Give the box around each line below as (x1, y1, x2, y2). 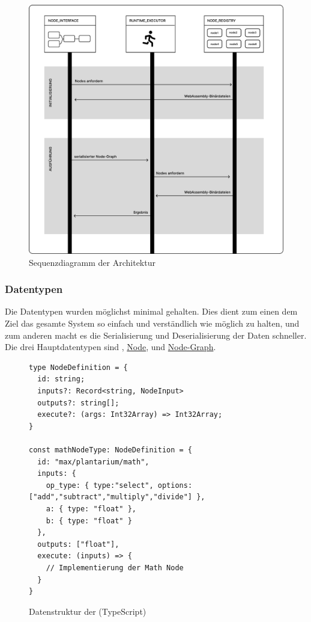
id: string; (37, 375, 85, 384)
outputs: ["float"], (37, 540, 119, 549)
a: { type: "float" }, (46, 504, 136, 513)
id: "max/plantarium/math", (37, 457, 149, 466)
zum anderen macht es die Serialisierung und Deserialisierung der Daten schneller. (5, 328, 307, 341)
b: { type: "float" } (46, 516, 132, 525)
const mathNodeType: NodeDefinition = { (29, 446, 193, 454)
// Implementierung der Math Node (46, 563, 184, 572)
